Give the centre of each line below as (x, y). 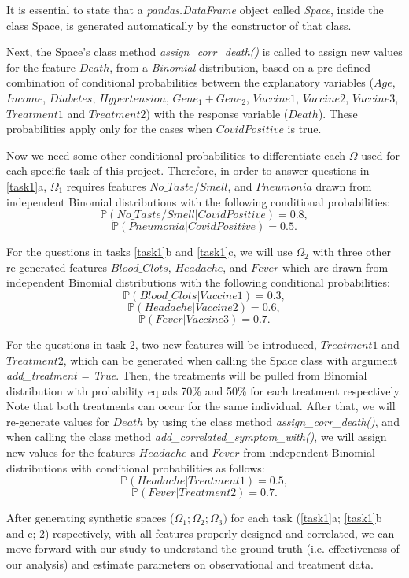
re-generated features (57, 267)
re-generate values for (58, 421)
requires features (106, 185)
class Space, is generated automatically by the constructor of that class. (179, 25)
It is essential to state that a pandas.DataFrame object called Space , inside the (195, 9)
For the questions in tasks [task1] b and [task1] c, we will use (149, 252)
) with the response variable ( (217, 113)
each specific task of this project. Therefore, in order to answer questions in (188, 170)
